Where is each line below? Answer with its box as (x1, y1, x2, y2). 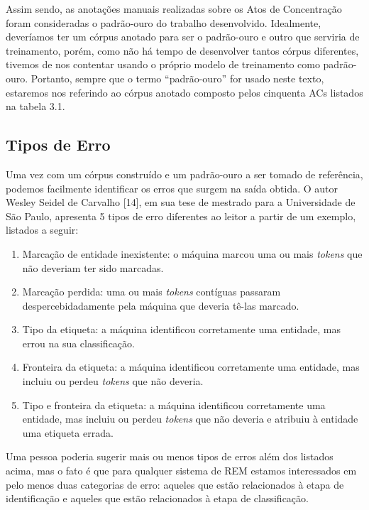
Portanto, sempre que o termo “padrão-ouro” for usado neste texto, (31, 70, 324, 85)
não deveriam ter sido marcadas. (22, 260, 164, 275)
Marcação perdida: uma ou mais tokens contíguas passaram (22, 284, 281, 299)
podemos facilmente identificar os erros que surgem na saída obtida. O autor (6, 180, 338, 195)
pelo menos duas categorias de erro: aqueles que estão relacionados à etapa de (6, 477, 344, 492)
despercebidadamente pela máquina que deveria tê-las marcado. (22, 298, 299, 313)
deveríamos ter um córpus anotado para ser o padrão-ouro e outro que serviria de (6, 29, 360, 44)
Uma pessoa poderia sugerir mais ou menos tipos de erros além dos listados (6, 449, 334, 464)
